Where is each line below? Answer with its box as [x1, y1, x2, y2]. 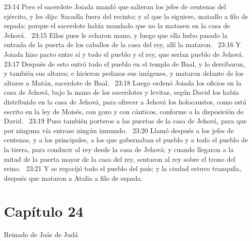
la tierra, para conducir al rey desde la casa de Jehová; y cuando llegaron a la [4, 144, 234, 154]
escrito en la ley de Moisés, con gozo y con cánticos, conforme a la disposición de [4, 106, 244, 116]
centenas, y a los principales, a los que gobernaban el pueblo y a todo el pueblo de [4, 135, 248, 145]
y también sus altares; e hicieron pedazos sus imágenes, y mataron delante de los [4, 68, 244, 78]
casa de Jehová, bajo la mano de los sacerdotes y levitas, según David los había [4, 87, 239, 97]
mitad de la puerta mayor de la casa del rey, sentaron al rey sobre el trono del [4, 154, 236, 164]
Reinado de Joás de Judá [4, 229, 79, 240]
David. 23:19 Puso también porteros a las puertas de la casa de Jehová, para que [4, 116, 247, 126]
